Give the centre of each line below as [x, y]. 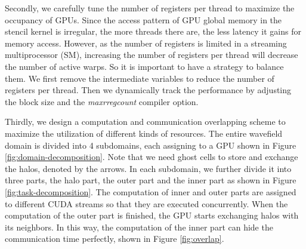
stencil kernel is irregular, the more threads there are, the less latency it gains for [153, 31]
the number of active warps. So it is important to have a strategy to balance [144, 66]
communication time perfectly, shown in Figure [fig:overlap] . [115, 239]
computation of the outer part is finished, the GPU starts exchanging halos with [152, 215]
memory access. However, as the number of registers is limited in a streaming [146, 43]
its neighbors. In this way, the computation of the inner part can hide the [139, 227]
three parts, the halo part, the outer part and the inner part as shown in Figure [151, 180]
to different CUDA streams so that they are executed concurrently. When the [146, 203]
